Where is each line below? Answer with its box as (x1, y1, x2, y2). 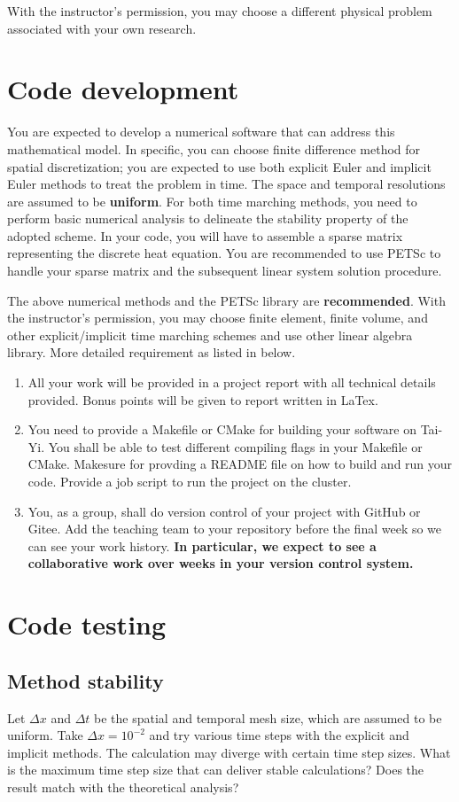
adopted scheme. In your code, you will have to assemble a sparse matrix (7, 226, 403, 245)
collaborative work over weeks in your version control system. (27, 554, 414, 572)
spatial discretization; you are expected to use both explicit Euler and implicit (7, 157, 432, 175)
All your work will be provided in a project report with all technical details (27, 373, 436, 392)
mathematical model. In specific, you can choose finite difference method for (7, 139, 421, 158)
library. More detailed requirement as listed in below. (7, 343, 296, 362)
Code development (7, 71, 239, 107)
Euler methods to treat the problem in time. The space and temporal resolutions (7, 175, 446, 193)
